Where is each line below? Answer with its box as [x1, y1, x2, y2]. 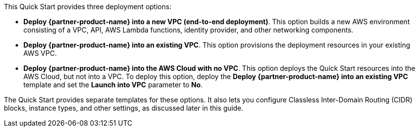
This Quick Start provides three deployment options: [4, 2, 171, 11]
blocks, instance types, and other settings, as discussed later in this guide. [4, 104, 244, 112]
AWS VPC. [23, 49, 57, 57]
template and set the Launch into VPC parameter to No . [23, 81, 203, 89]
